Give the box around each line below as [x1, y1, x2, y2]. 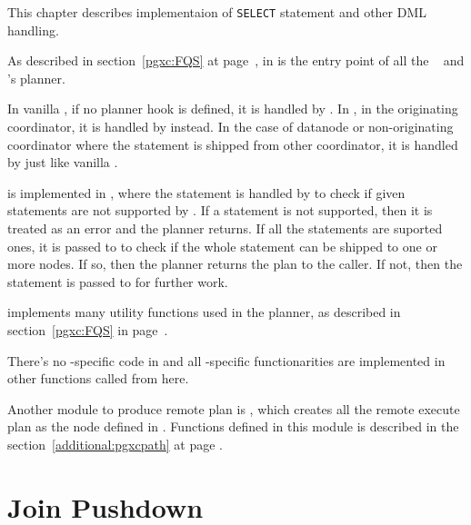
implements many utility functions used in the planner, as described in [7, 302, 401, 322]
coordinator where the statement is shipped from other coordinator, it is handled [7, 134, 458, 154]
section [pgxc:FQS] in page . [7, 320, 168, 339]
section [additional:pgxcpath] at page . [7, 434, 223, 453]
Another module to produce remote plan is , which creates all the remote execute [7, 399, 460, 418]
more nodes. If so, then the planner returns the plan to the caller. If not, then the [7, 254, 463, 273]
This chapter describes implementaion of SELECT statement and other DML [7, 3, 427, 21]
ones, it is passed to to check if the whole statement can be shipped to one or [7, 236, 437, 255]
